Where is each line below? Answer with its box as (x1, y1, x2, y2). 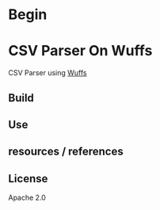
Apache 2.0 (8, 193, 46, 203)
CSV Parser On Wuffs (8, 42, 153, 60)
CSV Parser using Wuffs (8, 68, 87, 78)
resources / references (8, 145, 124, 158)
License (8, 172, 48, 185)
